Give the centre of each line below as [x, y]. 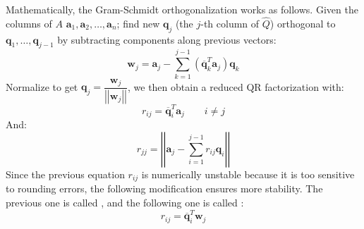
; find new [138, 23]
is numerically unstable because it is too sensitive [248, 174]
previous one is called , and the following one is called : [125, 203]
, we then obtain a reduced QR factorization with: [236, 86]
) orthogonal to [303, 23]
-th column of [230, 23]
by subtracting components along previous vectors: [167, 39]
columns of [29, 23]
